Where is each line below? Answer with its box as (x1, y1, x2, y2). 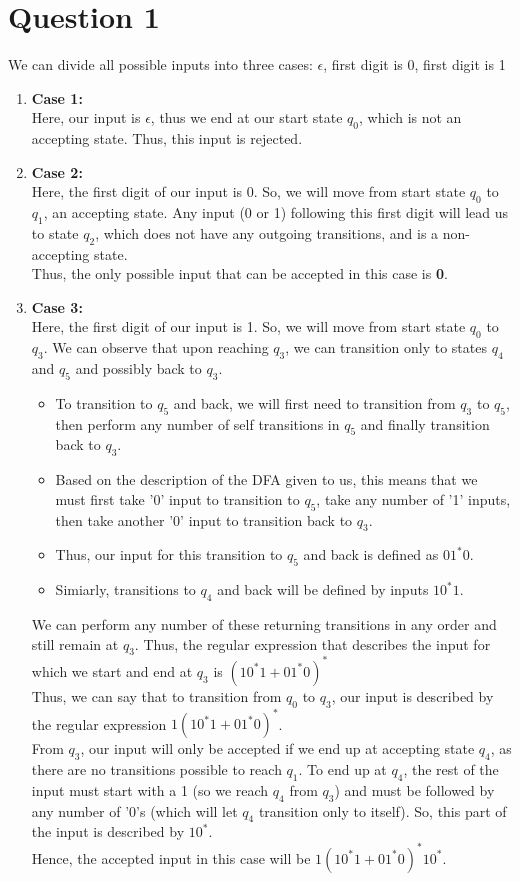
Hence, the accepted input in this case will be (31, 847, 311, 868)
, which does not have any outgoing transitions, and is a (95, 222, 439, 243)
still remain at (31, 633, 119, 654)
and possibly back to (75, 358, 202, 379)
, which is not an (359, 107, 462, 128)
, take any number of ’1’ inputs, (316, 488, 511, 509)
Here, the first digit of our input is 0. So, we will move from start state (31, 181, 466, 202)
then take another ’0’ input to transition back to (55, 509, 353, 530)
